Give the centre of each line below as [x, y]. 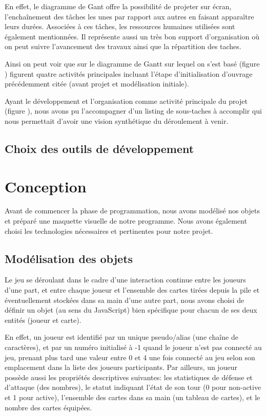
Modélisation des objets [69, 258]
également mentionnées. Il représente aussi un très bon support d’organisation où [132, 36]
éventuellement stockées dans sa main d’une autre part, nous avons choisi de [125, 300]
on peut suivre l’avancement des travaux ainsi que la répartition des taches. [123, 46]
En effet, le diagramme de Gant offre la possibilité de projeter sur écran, [118, 6]
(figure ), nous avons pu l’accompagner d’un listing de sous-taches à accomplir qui [133, 111]
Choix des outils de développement [99, 148]
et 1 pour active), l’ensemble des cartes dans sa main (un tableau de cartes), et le [132, 397]
